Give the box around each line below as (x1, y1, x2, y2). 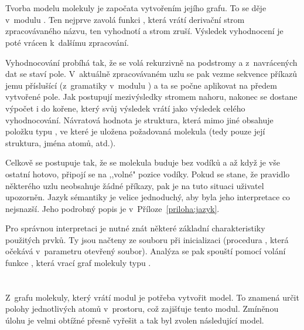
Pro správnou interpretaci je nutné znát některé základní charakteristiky (5, 222, 265, 234)
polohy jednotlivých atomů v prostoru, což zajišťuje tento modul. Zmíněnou (5, 302, 279, 315)
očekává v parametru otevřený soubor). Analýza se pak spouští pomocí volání (5, 245, 286, 257)
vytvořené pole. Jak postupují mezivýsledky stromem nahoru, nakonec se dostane (5, 90, 298, 103)
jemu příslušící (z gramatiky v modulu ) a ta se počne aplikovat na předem (5, 79, 277, 91)
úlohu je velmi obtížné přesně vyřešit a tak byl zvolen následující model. (5, 314, 264, 326)
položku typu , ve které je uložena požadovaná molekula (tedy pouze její (5, 125, 265, 137)
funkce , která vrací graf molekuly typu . (5, 257, 151, 269)
